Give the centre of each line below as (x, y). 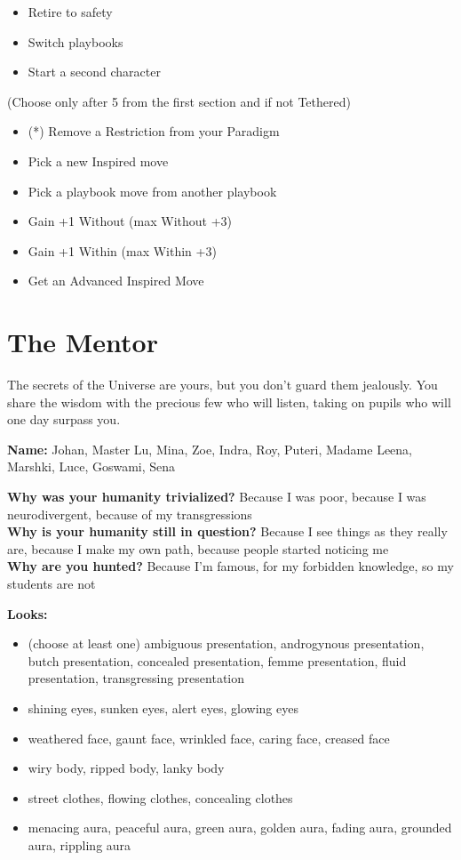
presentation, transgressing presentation (136, 678)
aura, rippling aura (79, 844)
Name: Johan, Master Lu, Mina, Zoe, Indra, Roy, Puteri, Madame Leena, (210, 449)
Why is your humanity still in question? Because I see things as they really (227, 531)
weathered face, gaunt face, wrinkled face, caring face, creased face (209, 738)
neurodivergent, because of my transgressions (130, 514)
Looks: (28, 613)
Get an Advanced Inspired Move (116, 281)
